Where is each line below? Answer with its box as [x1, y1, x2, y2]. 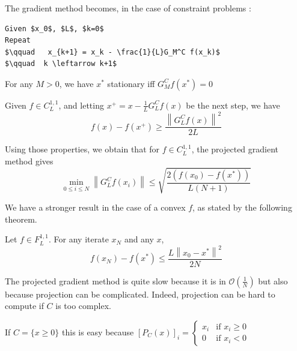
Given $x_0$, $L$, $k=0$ [5, 24, 104, 33]
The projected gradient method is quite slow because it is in [5, 274, 226, 287]
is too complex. [55, 299, 111, 312]
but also [258, 274, 288, 287]
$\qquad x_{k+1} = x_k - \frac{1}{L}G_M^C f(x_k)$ [5, 47, 220, 56]
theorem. [5, 212, 37, 225]
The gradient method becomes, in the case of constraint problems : [5, 2, 251, 14]
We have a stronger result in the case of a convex [5, 201, 186, 214]
